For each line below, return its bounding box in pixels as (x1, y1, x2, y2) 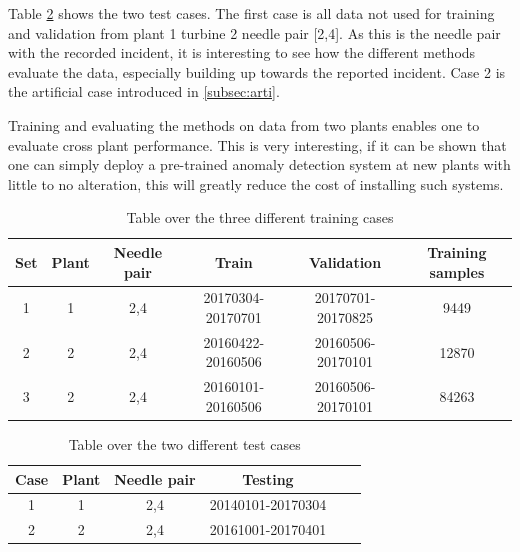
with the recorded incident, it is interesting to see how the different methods (8, 42, 476, 63)
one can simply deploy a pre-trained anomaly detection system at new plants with (8, 154, 511, 175)
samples (429, 261, 485, 282)
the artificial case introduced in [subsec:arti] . (8, 81, 280, 102)
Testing (242, 468, 294, 489)
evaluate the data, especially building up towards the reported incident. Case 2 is (8, 61, 506, 82)
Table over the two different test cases (68, 433, 301, 454)
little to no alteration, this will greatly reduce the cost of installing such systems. (8, 173, 504, 194)
